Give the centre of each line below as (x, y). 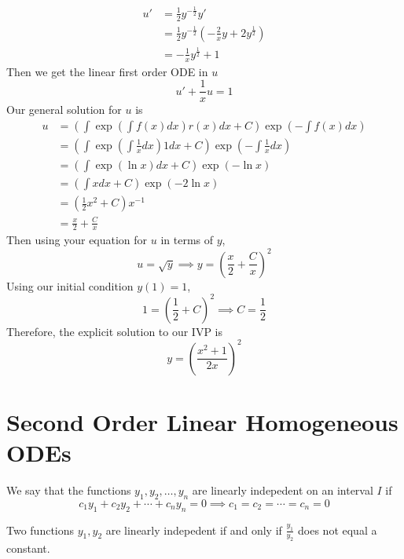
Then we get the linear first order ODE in (107, 71)
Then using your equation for (77, 240)
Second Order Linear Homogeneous (202, 421)
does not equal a (338, 530)
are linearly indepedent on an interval (283, 490)
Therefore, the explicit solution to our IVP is (115, 331)
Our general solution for (64, 110)
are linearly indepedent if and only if (194, 530)
